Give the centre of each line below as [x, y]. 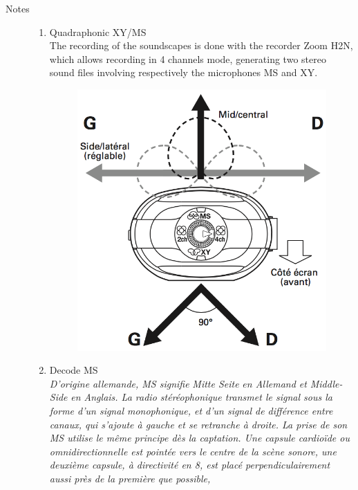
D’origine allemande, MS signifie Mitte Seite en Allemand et [178, 383]
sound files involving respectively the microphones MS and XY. [183, 72]
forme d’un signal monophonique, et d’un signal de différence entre [191, 411]
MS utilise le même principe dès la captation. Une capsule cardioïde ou [199, 438]
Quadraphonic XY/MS [98, 31]
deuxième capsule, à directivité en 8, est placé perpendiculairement [190, 465]
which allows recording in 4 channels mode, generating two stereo [188, 58]
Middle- [326, 383]
